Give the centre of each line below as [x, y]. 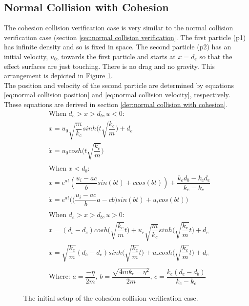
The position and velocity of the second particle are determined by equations [119, 85]
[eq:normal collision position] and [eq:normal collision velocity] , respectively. [117, 95]
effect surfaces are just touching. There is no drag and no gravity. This [109, 66]
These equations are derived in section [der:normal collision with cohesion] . [116, 104]
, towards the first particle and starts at [116, 56]
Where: [59, 277]
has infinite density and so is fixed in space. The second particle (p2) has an [118, 47]
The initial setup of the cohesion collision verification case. [111, 298]
